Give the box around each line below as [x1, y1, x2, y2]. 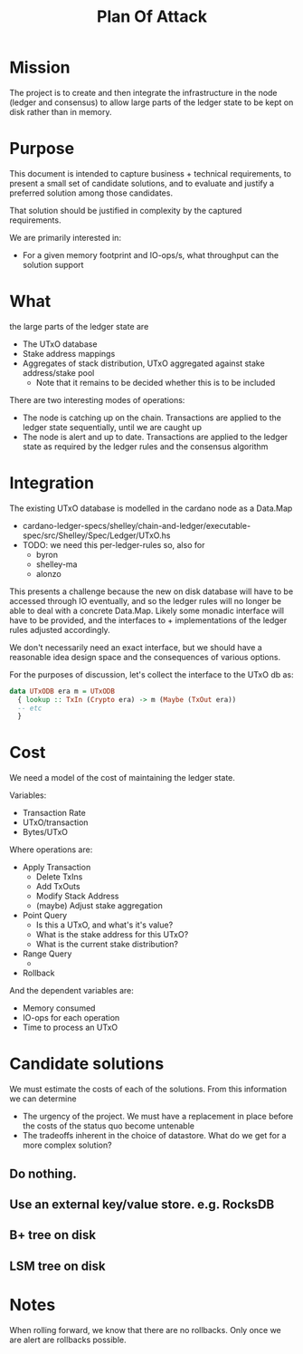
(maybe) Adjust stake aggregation [35, 900, 163, 911]
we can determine [9, 1093, 77, 1104]
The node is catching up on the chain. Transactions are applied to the [22, 412, 282, 423]
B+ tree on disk [9, 1227, 97, 1243]
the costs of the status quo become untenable [22, 1120, 194, 1131]
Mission [9, 57, 71, 78]
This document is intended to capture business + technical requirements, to [9, 168, 292, 178]
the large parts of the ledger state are [9, 321, 149, 331]
